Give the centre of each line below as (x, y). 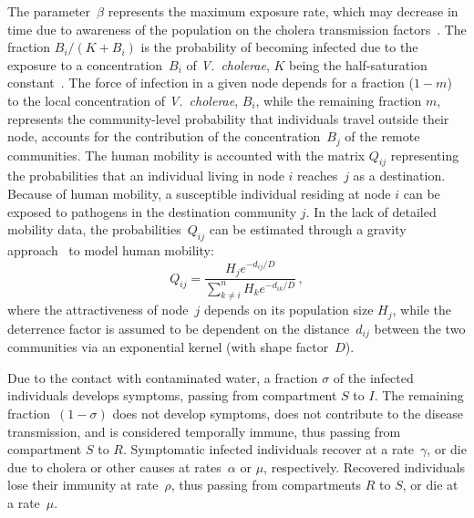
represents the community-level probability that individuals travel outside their (228, 118)
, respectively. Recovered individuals (365, 466)
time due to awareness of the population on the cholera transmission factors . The (237, 29)
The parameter (49, 11)
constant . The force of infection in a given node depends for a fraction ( (211, 83)
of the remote (382, 136)
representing (425, 155)
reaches (318, 176)
